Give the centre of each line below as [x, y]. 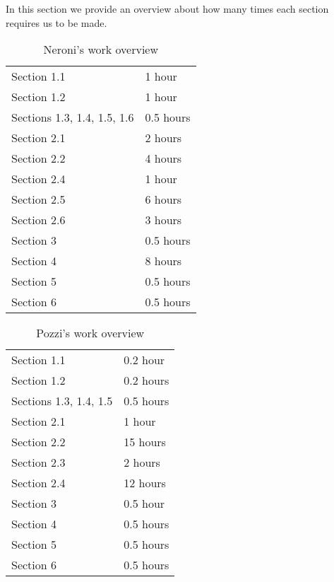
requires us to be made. [56, 22]
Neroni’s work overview [101, 50]
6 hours [163, 199]
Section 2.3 [38, 462]
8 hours [163, 261]
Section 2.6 [38, 220]
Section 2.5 [38, 199]
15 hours [145, 442]
